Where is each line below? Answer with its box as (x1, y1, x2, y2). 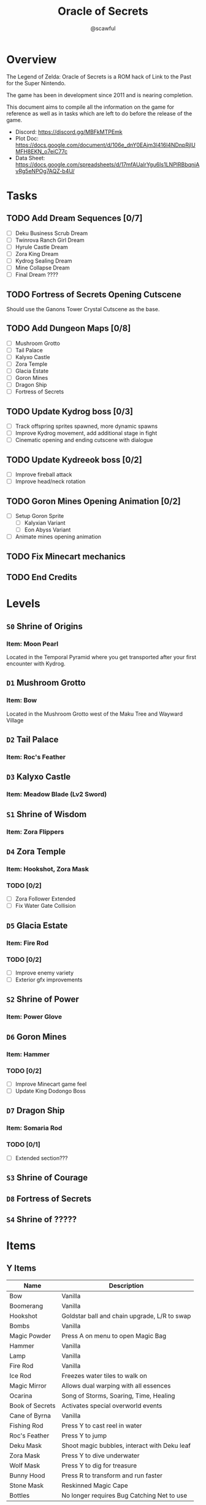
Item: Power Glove (6, 1013, 63, 1021)
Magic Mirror (9, 1381, 47, 1390)
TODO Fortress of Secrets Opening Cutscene (6, 289, 182, 300)
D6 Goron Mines (6, 1031, 67, 1042)
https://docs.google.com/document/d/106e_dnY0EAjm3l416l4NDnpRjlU (15, 141, 196, 149)
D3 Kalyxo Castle (6, 772, 71, 782)
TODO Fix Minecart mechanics (6, 551, 126, 562)
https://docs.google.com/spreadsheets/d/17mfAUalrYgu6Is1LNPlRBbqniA (15, 161, 200, 168)
